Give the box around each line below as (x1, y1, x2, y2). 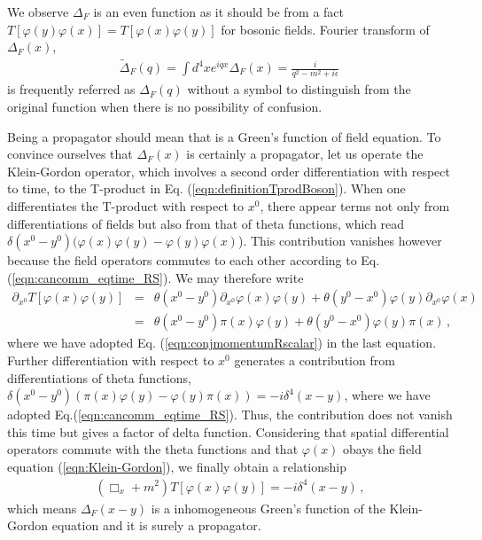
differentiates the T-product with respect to (7, 196, 245, 215)
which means (7, 498, 77, 517)
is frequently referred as (7, 80, 136, 98)
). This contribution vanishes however (237, 231, 442, 250)
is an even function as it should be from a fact (93, 3, 345, 20)
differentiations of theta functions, (7, 368, 191, 387)
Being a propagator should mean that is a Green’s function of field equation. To (7, 127, 441, 145)
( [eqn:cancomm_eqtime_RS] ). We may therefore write (7, 268, 304, 286)
